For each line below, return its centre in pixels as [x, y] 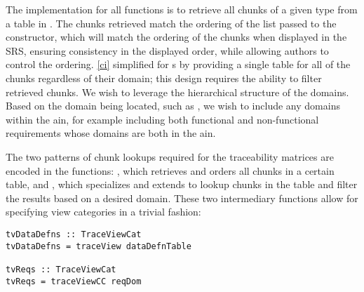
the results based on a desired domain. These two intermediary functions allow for [182, 198]
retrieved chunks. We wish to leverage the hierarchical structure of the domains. [177, 92]
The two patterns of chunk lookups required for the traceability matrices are [170, 156]
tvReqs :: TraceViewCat [61, 269]
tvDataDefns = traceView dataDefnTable [99, 246]
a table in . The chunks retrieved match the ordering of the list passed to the [171, 23]
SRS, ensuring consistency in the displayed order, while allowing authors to [167, 50]
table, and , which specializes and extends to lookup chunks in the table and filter [182, 184]
